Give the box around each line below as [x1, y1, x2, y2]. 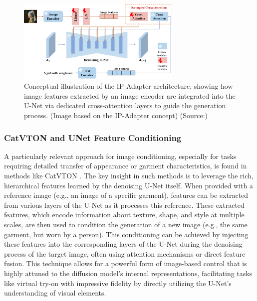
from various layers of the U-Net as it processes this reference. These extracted [4, 199, 245, 210]
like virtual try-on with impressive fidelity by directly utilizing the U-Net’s [4, 278, 232, 288]
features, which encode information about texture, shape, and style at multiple [4, 209, 245, 220]
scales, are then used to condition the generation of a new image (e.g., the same [4, 219, 248, 230]
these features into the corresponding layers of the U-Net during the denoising [4, 239, 243, 249]
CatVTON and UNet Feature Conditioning [4, 131, 182, 144]
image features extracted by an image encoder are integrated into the [24, 90, 236, 101]
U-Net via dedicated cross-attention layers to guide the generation [24, 100, 226, 111]
